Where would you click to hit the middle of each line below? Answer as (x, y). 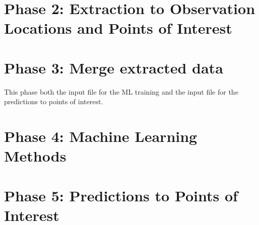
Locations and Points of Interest (118, 28)
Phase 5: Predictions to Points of (121, 195)
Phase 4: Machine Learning (101, 136)
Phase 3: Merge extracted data (114, 67)
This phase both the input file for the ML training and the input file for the (121, 91)
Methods (35, 156)
